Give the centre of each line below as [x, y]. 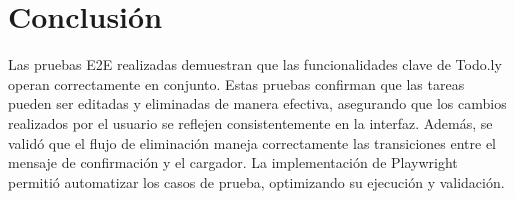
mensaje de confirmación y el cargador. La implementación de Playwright [233, 162]
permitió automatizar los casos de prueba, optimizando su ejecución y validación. [256, 181]
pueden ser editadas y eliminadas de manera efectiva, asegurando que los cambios [257, 103]
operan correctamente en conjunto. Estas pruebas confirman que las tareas [236, 83]
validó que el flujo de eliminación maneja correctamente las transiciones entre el [252, 142]
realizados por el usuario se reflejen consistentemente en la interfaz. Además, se [250, 122]
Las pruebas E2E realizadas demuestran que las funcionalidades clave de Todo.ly [255, 64]
